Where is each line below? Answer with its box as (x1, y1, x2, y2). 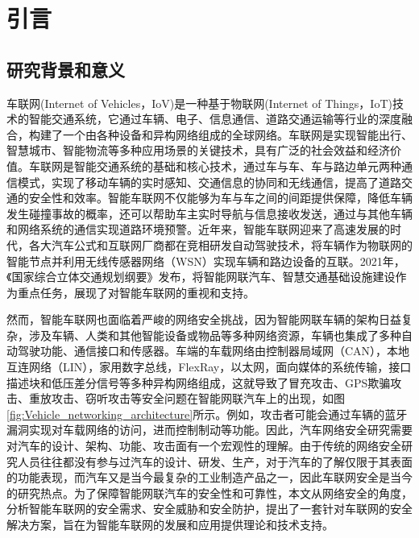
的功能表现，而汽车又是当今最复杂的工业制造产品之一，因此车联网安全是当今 (6, 469, 413, 486)
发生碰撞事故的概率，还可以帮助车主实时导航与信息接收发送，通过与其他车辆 (6, 205, 413, 221)
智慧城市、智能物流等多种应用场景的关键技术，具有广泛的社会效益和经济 (6, 142, 390, 159)
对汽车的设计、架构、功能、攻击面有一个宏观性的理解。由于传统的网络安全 (6, 437, 401, 454)
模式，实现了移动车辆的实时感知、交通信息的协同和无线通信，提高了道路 (17, 173, 401, 190)
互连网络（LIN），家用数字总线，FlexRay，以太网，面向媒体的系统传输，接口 (6, 358, 412, 375)
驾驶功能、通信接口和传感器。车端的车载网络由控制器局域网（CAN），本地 (17, 342, 410, 359)
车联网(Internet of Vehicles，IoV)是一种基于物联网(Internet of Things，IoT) (6, 94, 392, 111)
